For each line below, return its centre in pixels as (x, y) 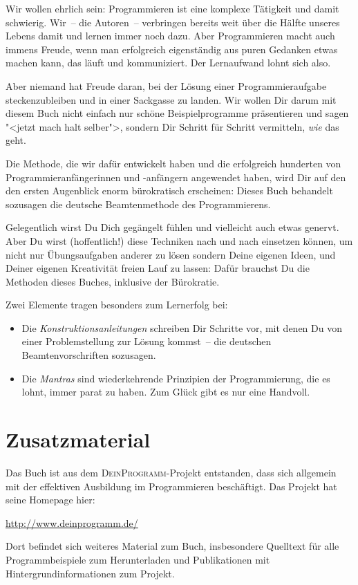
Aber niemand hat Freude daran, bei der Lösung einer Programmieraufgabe (166, 85)
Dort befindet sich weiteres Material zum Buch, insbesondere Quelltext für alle (172, 546)
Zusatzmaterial (78, 439)
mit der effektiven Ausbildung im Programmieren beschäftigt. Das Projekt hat (171, 486)
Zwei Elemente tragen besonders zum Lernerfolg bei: (117, 305)
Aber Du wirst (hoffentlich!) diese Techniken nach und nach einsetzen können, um (179, 240)
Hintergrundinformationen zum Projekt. (90, 573)
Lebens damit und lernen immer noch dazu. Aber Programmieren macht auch (170, 36)
